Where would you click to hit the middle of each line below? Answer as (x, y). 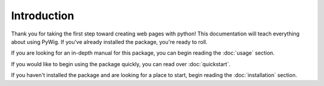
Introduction (43, 16)
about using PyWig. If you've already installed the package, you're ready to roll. (109, 41)
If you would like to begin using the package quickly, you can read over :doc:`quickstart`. (121, 64)
